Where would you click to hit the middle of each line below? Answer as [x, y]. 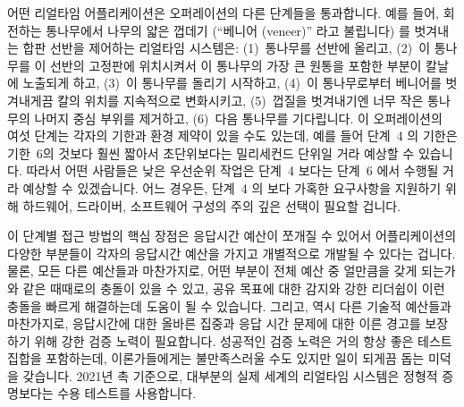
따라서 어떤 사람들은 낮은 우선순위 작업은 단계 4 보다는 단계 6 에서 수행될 [232, 170]
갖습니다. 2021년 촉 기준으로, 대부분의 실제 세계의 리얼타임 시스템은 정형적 [230, 375]
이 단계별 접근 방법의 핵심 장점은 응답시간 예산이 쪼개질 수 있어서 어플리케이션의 [232, 236]
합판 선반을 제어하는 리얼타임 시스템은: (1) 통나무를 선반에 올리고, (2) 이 [227, 48]
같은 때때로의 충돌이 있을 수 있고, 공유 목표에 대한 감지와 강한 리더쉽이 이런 [234, 288]
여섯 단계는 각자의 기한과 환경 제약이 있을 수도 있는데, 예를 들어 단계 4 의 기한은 [232, 136]
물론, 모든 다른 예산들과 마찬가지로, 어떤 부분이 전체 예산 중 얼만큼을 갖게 [212, 271]
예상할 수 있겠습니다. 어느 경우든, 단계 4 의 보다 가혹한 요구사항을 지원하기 [232, 187]
